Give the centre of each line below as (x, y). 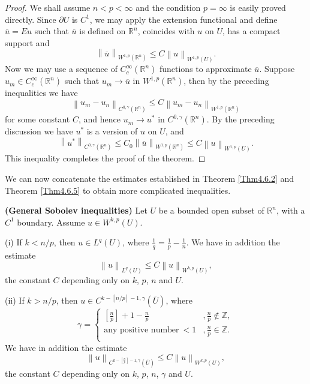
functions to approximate (205, 69)
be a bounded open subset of (211, 210)
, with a (291, 210)
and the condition (168, 7)
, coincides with (166, 31)
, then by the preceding (226, 81)
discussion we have (39, 131)
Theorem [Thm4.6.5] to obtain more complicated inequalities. (118, 190)
